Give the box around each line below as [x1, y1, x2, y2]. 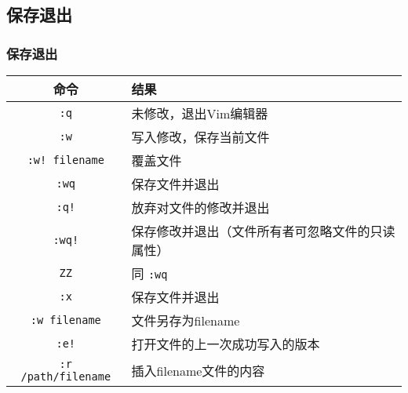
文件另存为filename [131, 311, 240, 329]
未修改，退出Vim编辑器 [131, 104, 268, 122]
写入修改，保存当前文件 [131, 128, 270, 146]
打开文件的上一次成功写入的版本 [131, 335, 320, 353]
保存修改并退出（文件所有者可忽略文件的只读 [131, 222, 395, 240]
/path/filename [20, 370, 111, 383]
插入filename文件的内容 [131, 362, 265, 380]
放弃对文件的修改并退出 [131, 198, 270, 217]
